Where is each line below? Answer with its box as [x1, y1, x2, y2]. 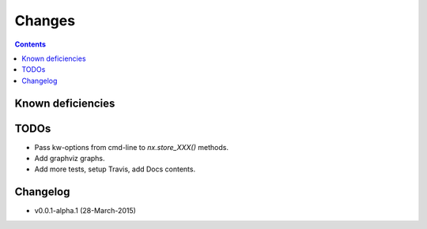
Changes [14, 12, 75, 29]
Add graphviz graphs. [34, 154, 106, 163]
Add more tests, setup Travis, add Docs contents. [34, 164, 196, 174]
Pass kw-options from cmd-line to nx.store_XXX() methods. [34, 142, 229, 152]
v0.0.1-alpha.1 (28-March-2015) [34, 206, 136, 216]
